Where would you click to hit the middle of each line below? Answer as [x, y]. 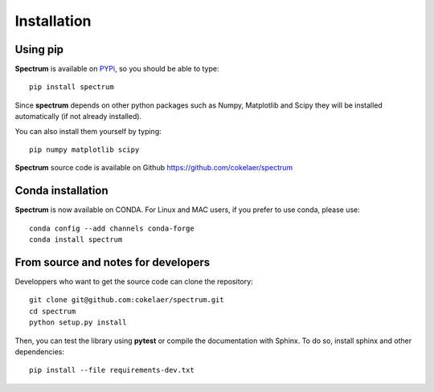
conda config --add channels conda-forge [112, 228]
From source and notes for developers [113, 262]
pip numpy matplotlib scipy [84, 150]
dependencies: [39, 351]
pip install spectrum [72, 87]
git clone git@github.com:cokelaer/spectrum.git [127, 300]
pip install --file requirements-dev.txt [112, 370]
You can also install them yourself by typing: [88, 131]
